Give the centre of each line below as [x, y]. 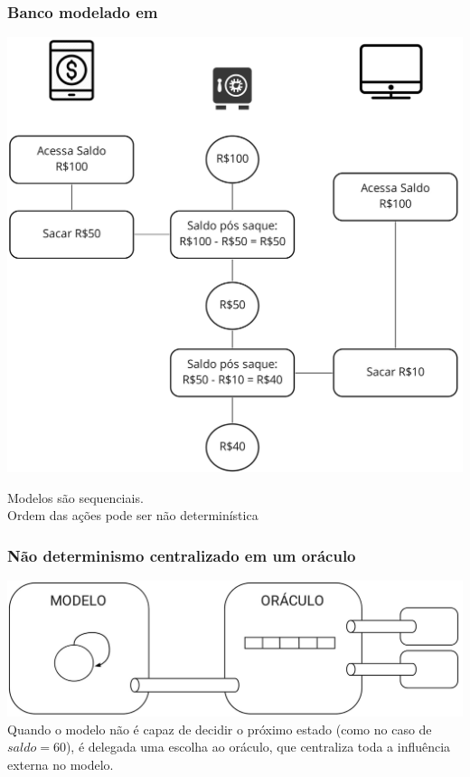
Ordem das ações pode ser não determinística [133, 515]
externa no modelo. [61, 764]
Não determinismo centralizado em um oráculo [182, 555]
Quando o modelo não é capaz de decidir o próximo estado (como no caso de [220, 729]
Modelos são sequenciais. [75, 497]
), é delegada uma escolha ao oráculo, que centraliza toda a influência [258, 747]
